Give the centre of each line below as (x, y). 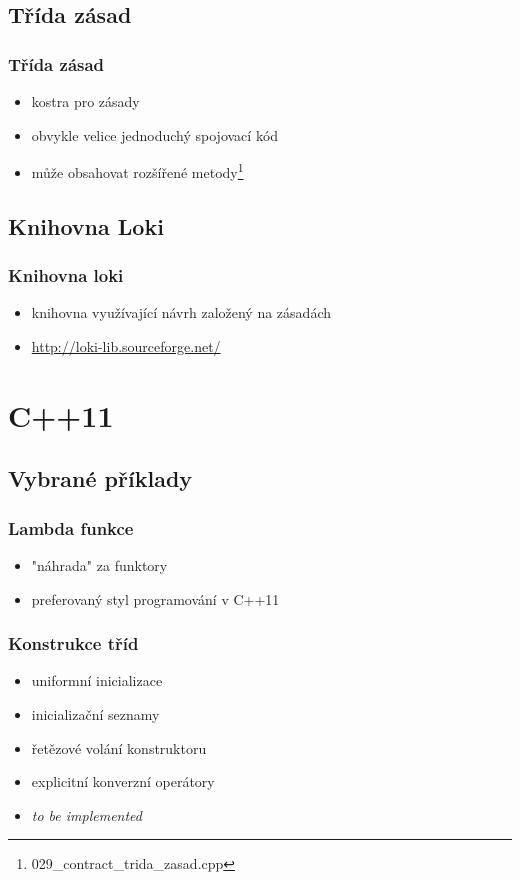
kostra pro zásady (85, 101)
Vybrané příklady (100, 478)
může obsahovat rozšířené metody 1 (137, 170)
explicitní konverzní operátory (123, 781)
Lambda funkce (71, 527)
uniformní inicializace (97, 680)
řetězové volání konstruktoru (119, 747)
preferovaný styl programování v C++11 (155, 598)
